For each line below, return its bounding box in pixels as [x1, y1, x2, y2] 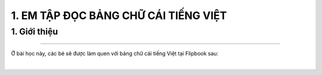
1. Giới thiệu [11, 26, 58, 37]
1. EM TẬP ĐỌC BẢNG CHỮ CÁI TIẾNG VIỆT [11, 9, 227, 22]
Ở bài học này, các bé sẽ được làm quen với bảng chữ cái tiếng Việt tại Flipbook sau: [11, 50, 219, 57]
